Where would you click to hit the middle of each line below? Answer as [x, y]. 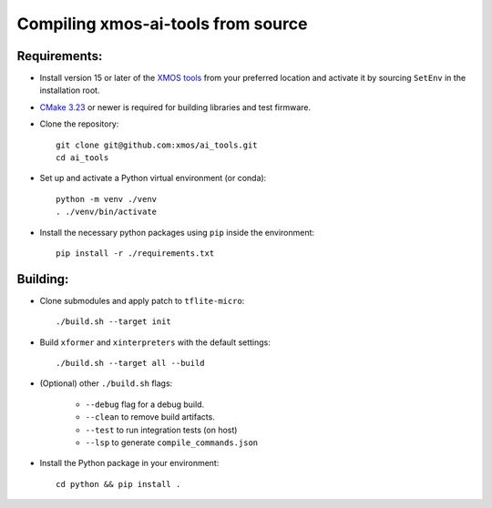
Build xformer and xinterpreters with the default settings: [155, 342]
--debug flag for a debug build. [145, 404]
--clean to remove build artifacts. [150, 417]
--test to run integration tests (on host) [161, 430]
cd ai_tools [82, 158]
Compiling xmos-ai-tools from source [162, 24]
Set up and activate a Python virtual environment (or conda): [153, 178]
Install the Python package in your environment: [129, 463]
